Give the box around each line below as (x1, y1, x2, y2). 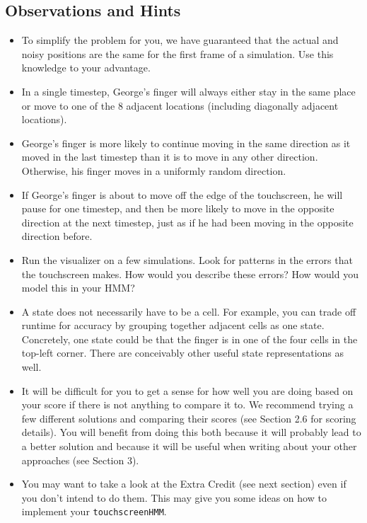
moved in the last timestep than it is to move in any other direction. (21, 149, 318, 164)
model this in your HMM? (21, 280, 135, 295)
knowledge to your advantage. (21, 60, 151, 75)
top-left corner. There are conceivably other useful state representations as (21, 345, 344, 360)
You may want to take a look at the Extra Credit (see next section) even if (21, 476, 346, 491)
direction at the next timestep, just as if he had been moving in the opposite (21, 214, 354, 229)
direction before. (21, 229, 93, 243)
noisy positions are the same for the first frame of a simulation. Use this (21, 46, 334, 61)
